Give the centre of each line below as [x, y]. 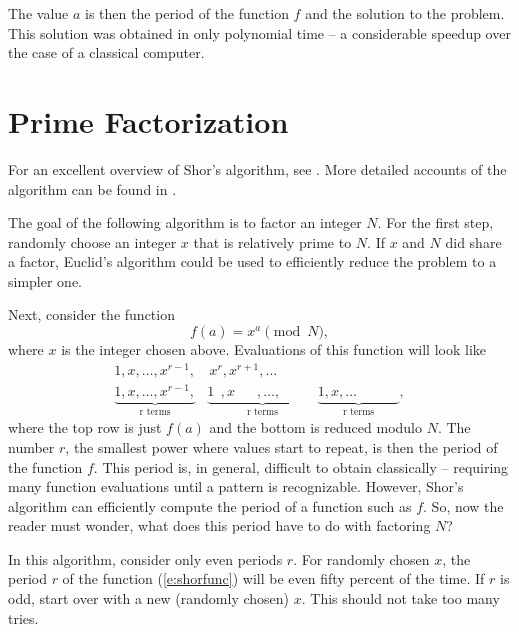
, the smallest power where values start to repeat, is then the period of [281, 446]
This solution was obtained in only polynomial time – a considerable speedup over [259, 32]
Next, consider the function [91, 314]
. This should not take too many [400, 598]
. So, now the [463, 505]
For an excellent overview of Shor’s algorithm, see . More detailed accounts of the [257, 168]
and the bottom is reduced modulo [315, 427]
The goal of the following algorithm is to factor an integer [185, 222]
